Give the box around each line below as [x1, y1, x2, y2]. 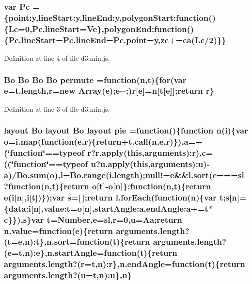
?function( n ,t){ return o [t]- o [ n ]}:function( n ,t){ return [4, 180, 211, 192]
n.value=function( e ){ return [4, 224, 113, 236]
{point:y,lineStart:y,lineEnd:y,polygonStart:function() [4, 11, 216, 23]
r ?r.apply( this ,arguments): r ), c [87, 147, 206, 159]
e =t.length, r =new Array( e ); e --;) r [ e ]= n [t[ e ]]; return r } [4, 84, 215, 97]
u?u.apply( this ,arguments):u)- [91, 158, 210, 169]
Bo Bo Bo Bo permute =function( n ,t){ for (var [4, 73, 187, 85]
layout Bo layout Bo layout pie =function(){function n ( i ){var [4, 124, 249, 136]
